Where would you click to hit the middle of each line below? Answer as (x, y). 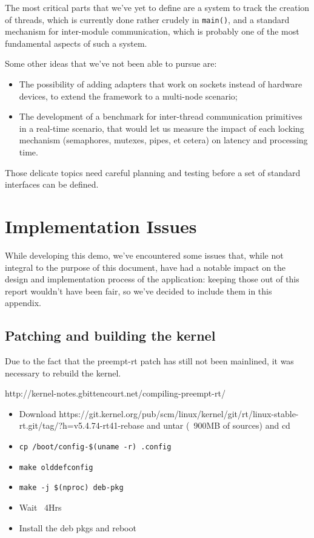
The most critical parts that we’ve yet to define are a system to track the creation (157, 7)
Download (38, 413)
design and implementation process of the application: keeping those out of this (152, 279)
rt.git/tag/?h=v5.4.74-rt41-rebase (82, 425)
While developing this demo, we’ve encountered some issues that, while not (144, 255)
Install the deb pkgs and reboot (78, 527)
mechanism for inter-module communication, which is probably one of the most (152, 31)
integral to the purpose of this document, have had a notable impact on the (145, 267)
